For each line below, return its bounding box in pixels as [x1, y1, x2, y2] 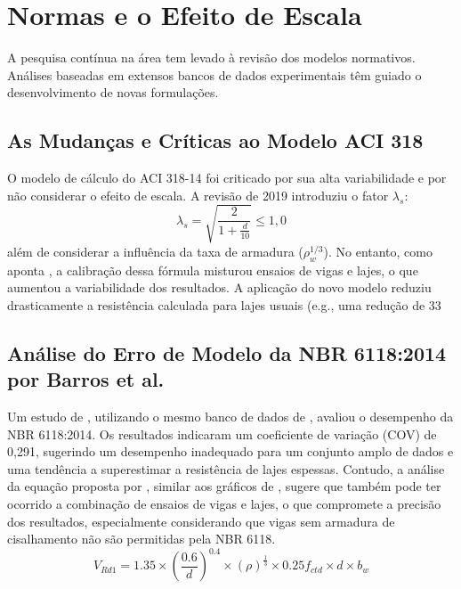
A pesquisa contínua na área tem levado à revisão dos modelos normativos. [7, 48, 416, 67]
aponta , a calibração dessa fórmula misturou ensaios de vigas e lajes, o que [7, 260, 418, 279]
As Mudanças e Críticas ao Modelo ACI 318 [7, 127, 424, 154]
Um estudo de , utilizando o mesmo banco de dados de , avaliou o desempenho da [7, 407, 454, 426]
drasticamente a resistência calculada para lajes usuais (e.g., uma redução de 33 [7, 295, 441, 314]
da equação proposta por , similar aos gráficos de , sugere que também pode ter [7, 477, 441, 495]
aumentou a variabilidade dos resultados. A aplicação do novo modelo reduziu [7, 278, 432, 297]
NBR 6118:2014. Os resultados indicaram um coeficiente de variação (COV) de [7, 424, 437, 443]
